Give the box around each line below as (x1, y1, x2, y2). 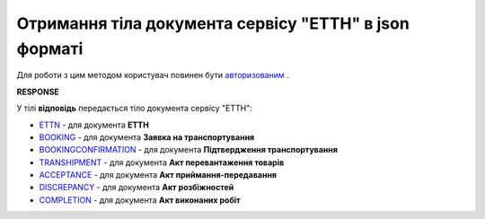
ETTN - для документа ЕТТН (39, 119, 150, 130)
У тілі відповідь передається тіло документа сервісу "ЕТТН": (16, 103, 253, 114)
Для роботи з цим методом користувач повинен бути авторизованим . (16, 70, 289, 81)
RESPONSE (16, 86, 60, 97)
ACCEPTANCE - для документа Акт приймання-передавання (39, 170, 278, 180)
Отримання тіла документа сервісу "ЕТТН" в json (16, 13, 410, 33)
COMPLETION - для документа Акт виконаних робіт (39, 194, 242, 206)
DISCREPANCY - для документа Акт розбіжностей (39, 182, 234, 193)
